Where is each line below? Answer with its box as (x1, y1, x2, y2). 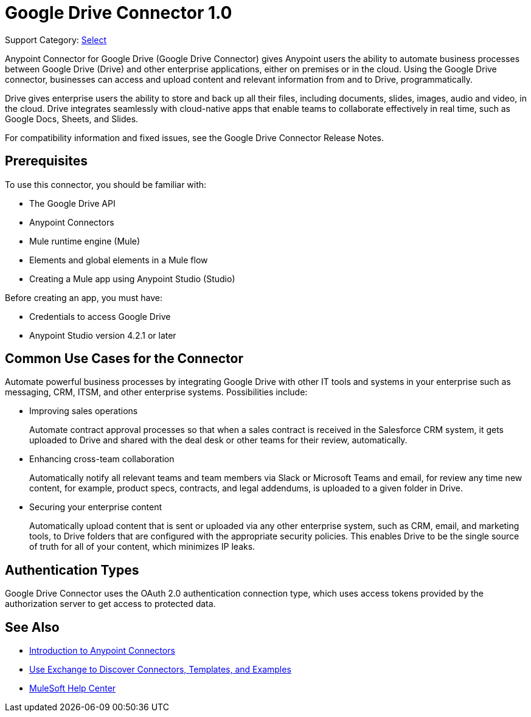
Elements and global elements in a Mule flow (29, 254, 208, 265)
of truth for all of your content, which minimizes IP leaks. (29, 541, 255, 552)
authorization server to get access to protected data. (5, 598, 216, 609)
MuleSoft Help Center (29, 683, 116, 694)
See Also (5, 619, 60, 635)
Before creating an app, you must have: (5, 292, 163, 303)
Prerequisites (5, 153, 88, 169)
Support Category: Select (5, 34, 107, 45)
